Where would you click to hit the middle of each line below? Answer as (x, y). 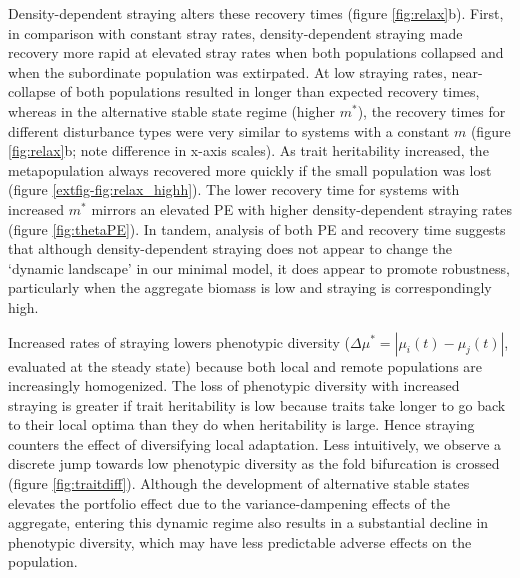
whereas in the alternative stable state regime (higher (172, 110)
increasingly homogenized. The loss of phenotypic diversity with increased (234, 385)
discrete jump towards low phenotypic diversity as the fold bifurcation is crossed (254, 463)
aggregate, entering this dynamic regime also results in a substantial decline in (248, 522)
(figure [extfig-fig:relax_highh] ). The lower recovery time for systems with (234, 189)
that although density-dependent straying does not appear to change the (230, 248)
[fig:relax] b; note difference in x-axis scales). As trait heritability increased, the (248, 150)
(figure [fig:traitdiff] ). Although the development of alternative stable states (239, 483)
